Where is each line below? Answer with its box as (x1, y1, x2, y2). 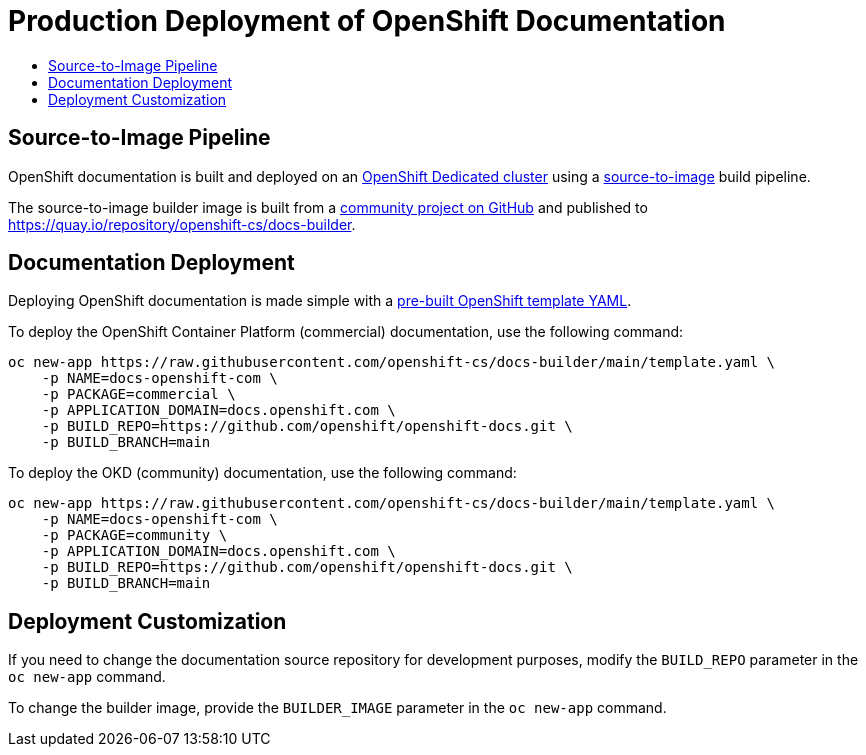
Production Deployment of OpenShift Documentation (8, 4, 726, 38)
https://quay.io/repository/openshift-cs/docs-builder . (8, 215, 356, 233)
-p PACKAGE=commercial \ (41, 386, 236, 403)
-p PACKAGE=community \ (41, 527, 228, 544)
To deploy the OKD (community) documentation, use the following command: (8, 464, 517, 482)
